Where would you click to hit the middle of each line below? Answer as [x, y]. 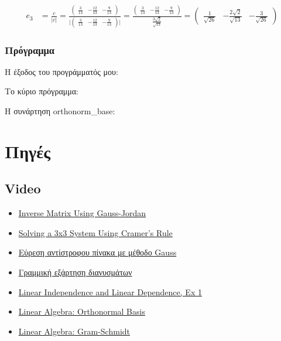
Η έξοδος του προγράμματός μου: [61, 71]
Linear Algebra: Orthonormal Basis [82, 311]
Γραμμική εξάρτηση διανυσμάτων [75, 272]
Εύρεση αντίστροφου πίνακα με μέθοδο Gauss [97, 252]
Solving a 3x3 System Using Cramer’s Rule [95, 232]
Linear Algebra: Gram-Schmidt [74, 331]
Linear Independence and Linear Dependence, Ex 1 [110, 291]
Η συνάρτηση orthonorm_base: [60, 111]
